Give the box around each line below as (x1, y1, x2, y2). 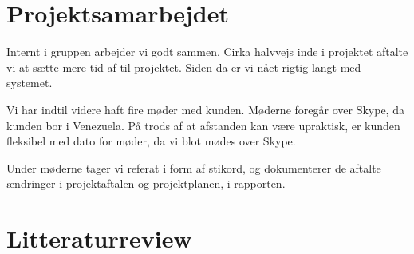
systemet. (6, 74, 53, 91)
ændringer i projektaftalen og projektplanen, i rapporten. (6, 175, 286, 192)
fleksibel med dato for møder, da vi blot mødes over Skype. (6, 133, 296, 149)
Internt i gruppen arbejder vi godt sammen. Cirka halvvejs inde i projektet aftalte (6, 43, 408, 60)
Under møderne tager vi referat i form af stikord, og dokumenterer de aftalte (6, 159, 381, 176)
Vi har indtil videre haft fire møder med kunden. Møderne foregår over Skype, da (6, 101, 404, 117)
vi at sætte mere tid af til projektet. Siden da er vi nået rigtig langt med (6, 58, 361, 75)
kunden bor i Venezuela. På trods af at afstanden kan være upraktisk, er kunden (6, 117, 400, 133)
